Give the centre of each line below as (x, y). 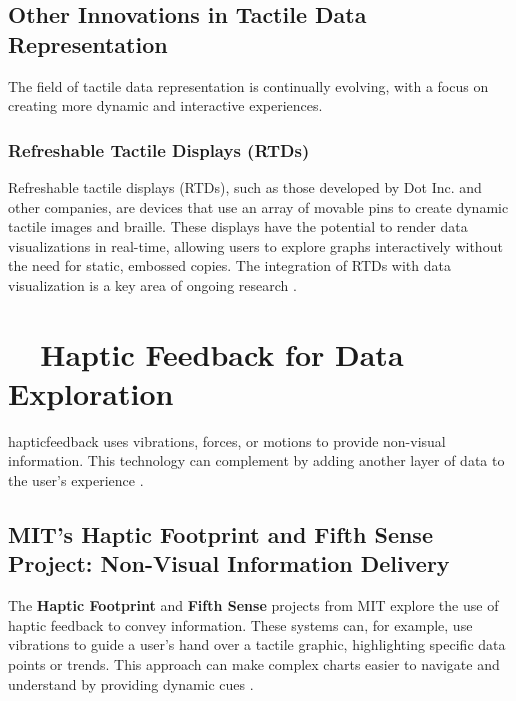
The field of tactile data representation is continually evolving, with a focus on (248, 85)
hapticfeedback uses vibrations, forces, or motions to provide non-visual (227, 440)
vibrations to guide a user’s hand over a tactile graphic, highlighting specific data (257, 644)
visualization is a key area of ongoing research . (152, 284)
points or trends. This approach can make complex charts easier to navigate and (254, 664)
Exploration (91, 392)
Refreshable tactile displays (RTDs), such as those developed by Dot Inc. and (245, 187)
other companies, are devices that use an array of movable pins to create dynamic (258, 206)
